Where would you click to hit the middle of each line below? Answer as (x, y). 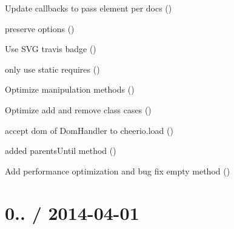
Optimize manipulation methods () (70, 89)
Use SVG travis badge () (51, 49)
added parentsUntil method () (61, 151)
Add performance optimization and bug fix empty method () (118, 171)
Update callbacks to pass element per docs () (89, 8)
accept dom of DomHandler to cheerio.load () (89, 130)
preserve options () (40, 28)
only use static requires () (52, 69)
